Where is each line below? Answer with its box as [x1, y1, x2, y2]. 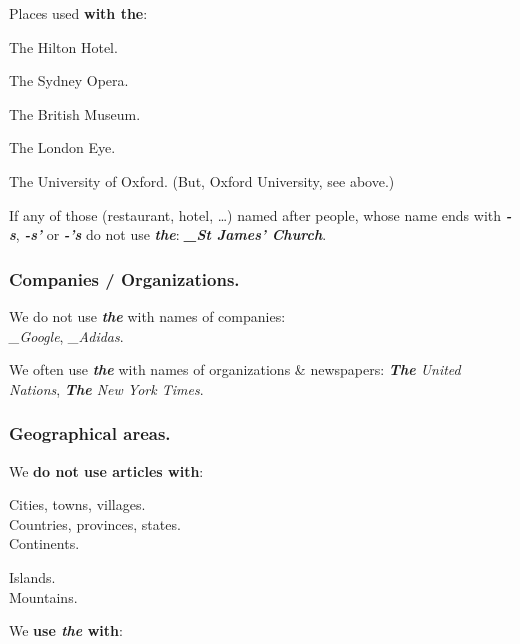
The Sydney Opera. [9, 70, 129, 91]
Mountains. [9, 586, 78, 607]
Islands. [9, 566, 56, 587]
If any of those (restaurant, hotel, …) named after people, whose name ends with [9, 204, 502, 225]
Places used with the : [9, 3, 148, 23]
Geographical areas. [9, 421, 171, 446]
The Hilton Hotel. [9, 36, 118, 57]
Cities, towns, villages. [9, 494, 146, 515]
